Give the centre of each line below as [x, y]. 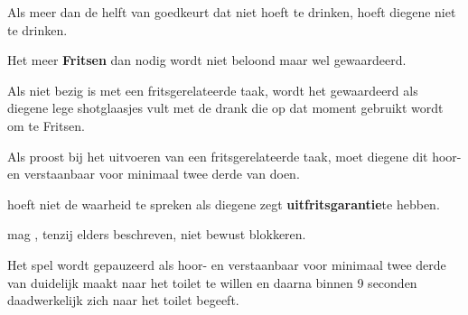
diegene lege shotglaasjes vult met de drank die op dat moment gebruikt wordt [225, 108]
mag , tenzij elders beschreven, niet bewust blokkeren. [157, 234]
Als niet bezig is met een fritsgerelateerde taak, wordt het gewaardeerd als [213, 90]
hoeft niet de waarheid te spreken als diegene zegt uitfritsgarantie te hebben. [224, 204]
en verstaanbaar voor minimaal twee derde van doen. [154, 174]
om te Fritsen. [46, 125]
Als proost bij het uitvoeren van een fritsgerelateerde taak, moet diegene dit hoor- [234, 156]
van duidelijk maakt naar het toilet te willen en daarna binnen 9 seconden [212, 282]
